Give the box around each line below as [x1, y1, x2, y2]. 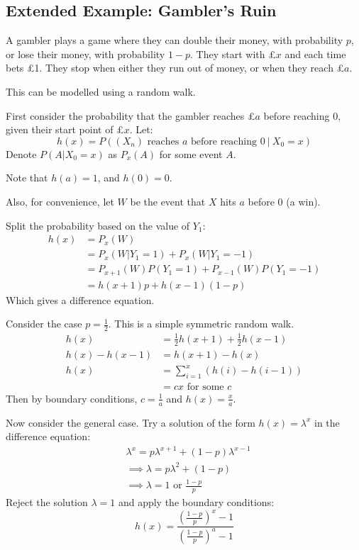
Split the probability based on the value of [6, 218, 190, 232]
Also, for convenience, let [6, 193, 114, 208]
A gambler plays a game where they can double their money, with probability [6, 33, 343, 47]
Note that [6, 170, 48, 185]
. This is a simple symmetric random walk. [108, 316, 294, 331]
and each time [285, 46, 346, 61]
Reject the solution [6, 495, 88, 510]
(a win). [286, 193, 321, 208]
